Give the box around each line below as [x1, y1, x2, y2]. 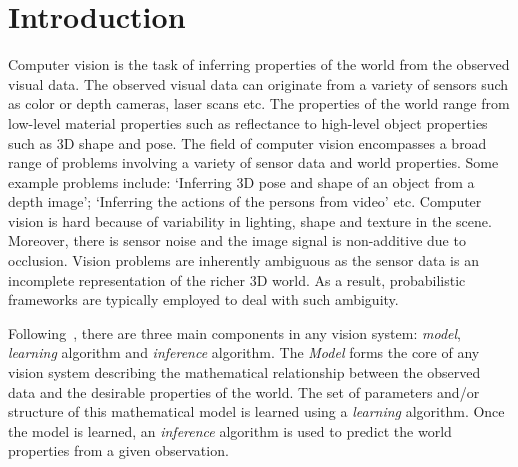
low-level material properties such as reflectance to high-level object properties [8, 112, 488, 133]
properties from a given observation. [8, 440, 229, 461]
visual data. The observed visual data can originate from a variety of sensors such [8, 73, 509, 94]
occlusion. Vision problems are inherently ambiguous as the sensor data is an [8, 250, 479, 271]
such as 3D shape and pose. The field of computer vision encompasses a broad [8, 132, 487, 153]
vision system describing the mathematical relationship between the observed [8, 362, 481, 383]
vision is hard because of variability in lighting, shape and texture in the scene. [8, 210, 492, 231]
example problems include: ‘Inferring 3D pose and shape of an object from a [8, 171, 475, 192]
